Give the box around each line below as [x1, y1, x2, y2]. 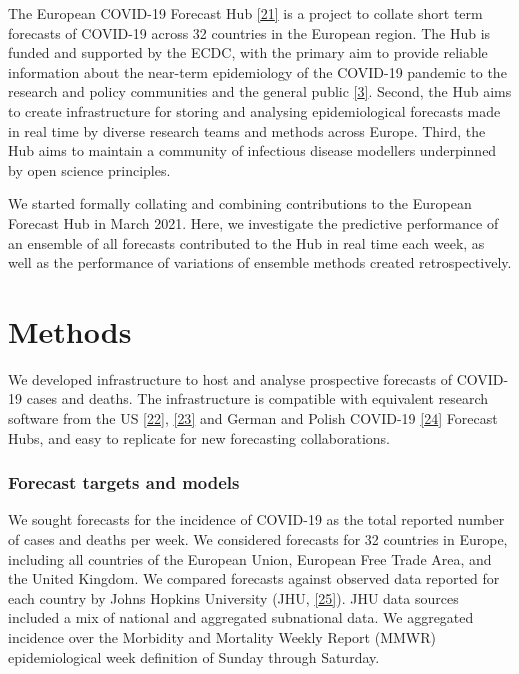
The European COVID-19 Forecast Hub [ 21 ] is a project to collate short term [8, 3, 483, 23]
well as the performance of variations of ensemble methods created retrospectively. [8, 252, 512, 273]
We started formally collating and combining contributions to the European [8, 193, 472, 214]
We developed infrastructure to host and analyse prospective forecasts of [8, 368, 452, 389]
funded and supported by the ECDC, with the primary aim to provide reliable [8, 42, 488, 63]
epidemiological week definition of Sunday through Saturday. [8, 646, 380, 667]
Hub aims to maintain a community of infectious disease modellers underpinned [8, 140, 497, 161]
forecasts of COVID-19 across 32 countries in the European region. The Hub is [8, 22, 491, 43]
